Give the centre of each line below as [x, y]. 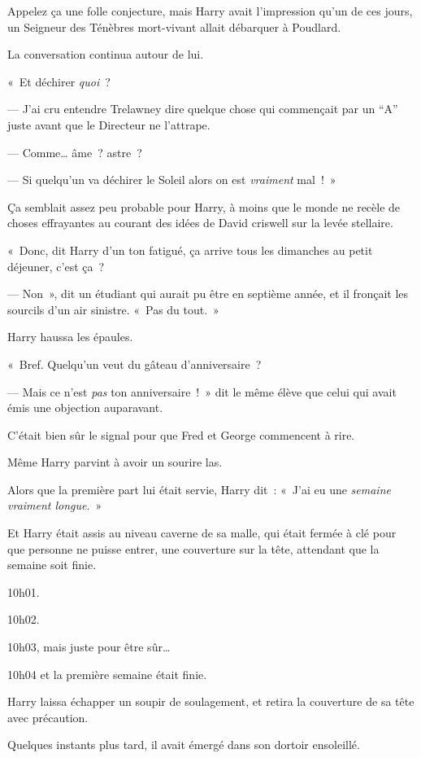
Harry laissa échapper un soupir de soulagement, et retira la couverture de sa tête [211, 701]
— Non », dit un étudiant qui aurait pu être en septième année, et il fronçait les [208, 294]
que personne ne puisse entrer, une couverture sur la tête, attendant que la [193, 548]
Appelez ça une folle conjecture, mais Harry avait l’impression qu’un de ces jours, [210, 11]
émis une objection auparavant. [85, 407]
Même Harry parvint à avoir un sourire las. [115, 462]
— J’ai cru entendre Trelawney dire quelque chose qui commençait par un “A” [203, 109]
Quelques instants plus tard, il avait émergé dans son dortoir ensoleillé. [184, 745]
